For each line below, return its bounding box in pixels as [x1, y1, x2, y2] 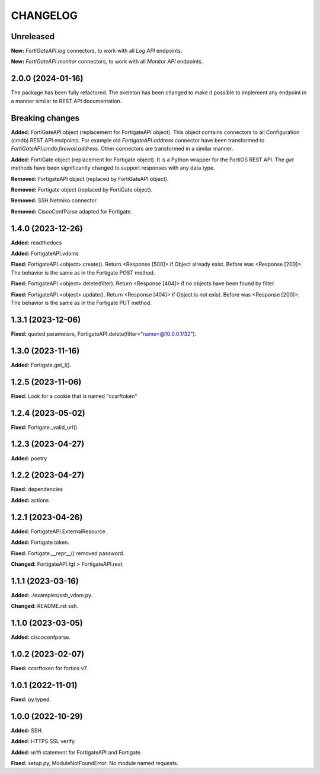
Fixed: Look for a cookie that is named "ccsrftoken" [11, 392, 137, 400]
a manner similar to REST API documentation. [11, 97, 122, 104]
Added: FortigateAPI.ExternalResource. [11, 528, 107, 535]
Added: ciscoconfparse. [11, 633, 71, 641]
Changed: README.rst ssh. [11, 603, 79, 610]
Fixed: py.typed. [11, 696, 52, 703]
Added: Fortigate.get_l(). [11, 361, 72, 368]
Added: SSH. [11, 727, 43, 734]
